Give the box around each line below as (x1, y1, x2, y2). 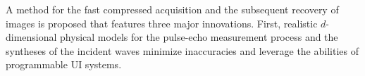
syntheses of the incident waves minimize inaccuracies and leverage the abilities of (6, 43, 359, 58)
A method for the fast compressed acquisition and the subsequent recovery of (6, 2, 339, 16)
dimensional (6, 30, 57, 44)
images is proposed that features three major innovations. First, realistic (6, 15, 318, 30)
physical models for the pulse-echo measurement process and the (60, 30, 338, 44)
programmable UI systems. (6, 57, 122, 72)
